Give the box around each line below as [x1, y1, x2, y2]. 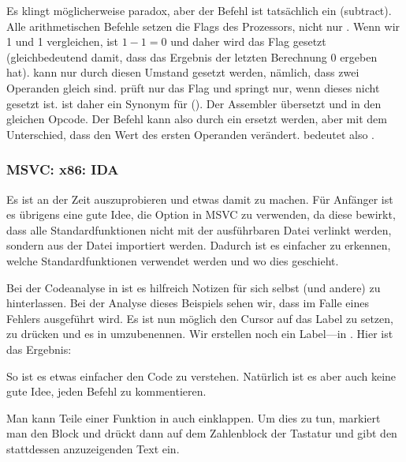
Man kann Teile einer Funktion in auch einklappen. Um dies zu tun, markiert [6, 409, 381, 426]
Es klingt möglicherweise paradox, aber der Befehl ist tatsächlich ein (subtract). [6, 2, 392, 18]
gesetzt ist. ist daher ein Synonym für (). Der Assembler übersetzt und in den [6, 95, 382, 111]
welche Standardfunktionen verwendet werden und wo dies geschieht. [6, 252, 339, 269]
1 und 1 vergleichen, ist [6, 33, 119, 50]
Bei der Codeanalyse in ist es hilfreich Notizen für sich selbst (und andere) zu [6, 279, 381, 295]
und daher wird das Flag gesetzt [170, 33, 326, 50]
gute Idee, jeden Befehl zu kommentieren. [6, 383, 207, 400]
